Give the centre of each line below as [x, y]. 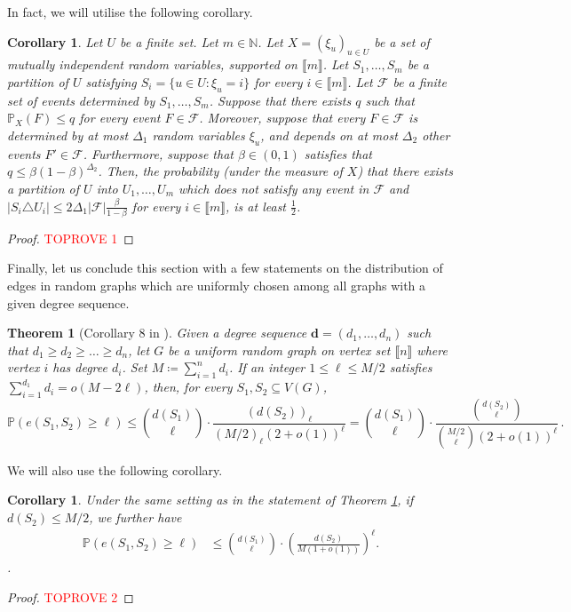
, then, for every [188, 387]
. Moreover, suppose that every [282, 118]
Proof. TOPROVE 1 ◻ [71, 238]
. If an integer [267, 367]
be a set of [402, 41]
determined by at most [68, 135]
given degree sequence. [68, 302]
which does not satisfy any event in [274, 188]
